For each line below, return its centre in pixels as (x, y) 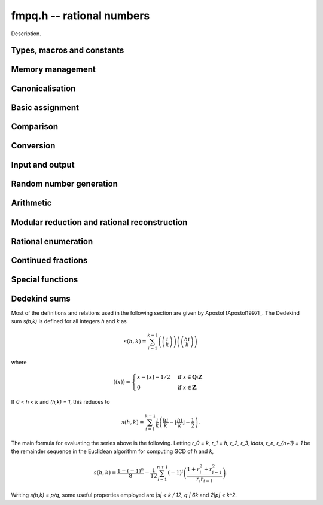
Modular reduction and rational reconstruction (99, 222)
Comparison (35, 127)
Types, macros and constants (68, 51)
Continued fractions (49, 260)
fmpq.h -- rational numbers (80, 16)
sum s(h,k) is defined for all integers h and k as (69, 321)
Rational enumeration (52, 241)
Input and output (43, 165)
